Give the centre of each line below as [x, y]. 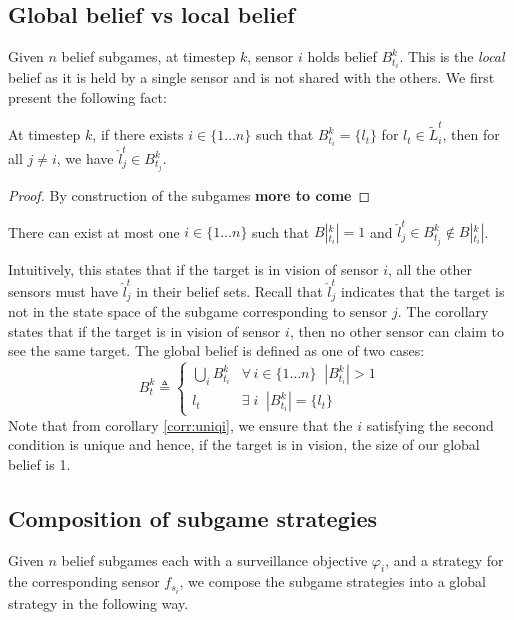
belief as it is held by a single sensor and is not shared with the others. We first [251, 77]
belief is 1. [39, 463]
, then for [471, 134]
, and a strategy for [444, 559]
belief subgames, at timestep [148, 56]
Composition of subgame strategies [193, 517]
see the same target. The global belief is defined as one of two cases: [216, 350]
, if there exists [138, 134]
